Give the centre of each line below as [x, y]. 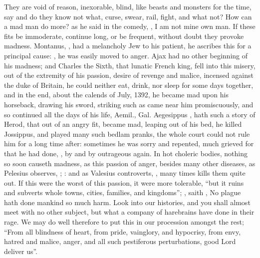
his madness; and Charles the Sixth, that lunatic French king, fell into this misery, [130, 65]
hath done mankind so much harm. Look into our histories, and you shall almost [127, 202]
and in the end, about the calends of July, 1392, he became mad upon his [116, 95]
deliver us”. [21, 251]
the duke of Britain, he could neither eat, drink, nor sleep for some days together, [129, 85]
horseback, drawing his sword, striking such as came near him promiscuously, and [129, 104]
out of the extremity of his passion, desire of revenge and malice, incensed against [129, 75]
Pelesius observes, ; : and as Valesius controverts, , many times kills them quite [125, 173]
